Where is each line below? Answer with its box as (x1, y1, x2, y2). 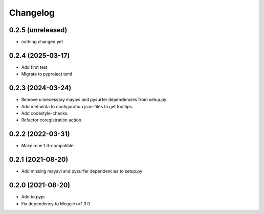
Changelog (9, 7, 55, 18)
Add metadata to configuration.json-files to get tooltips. (21, 103, 133, 109)
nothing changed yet (21, 39, 63, 45)
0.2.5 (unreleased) (9, 26, 67, 34)
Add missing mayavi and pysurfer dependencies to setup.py (21, 168, 143, 174)
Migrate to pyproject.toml (21, 71, 72, 77)
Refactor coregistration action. (21, 117, 83, 123)
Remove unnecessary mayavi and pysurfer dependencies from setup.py (21, 97, 167, 102)
